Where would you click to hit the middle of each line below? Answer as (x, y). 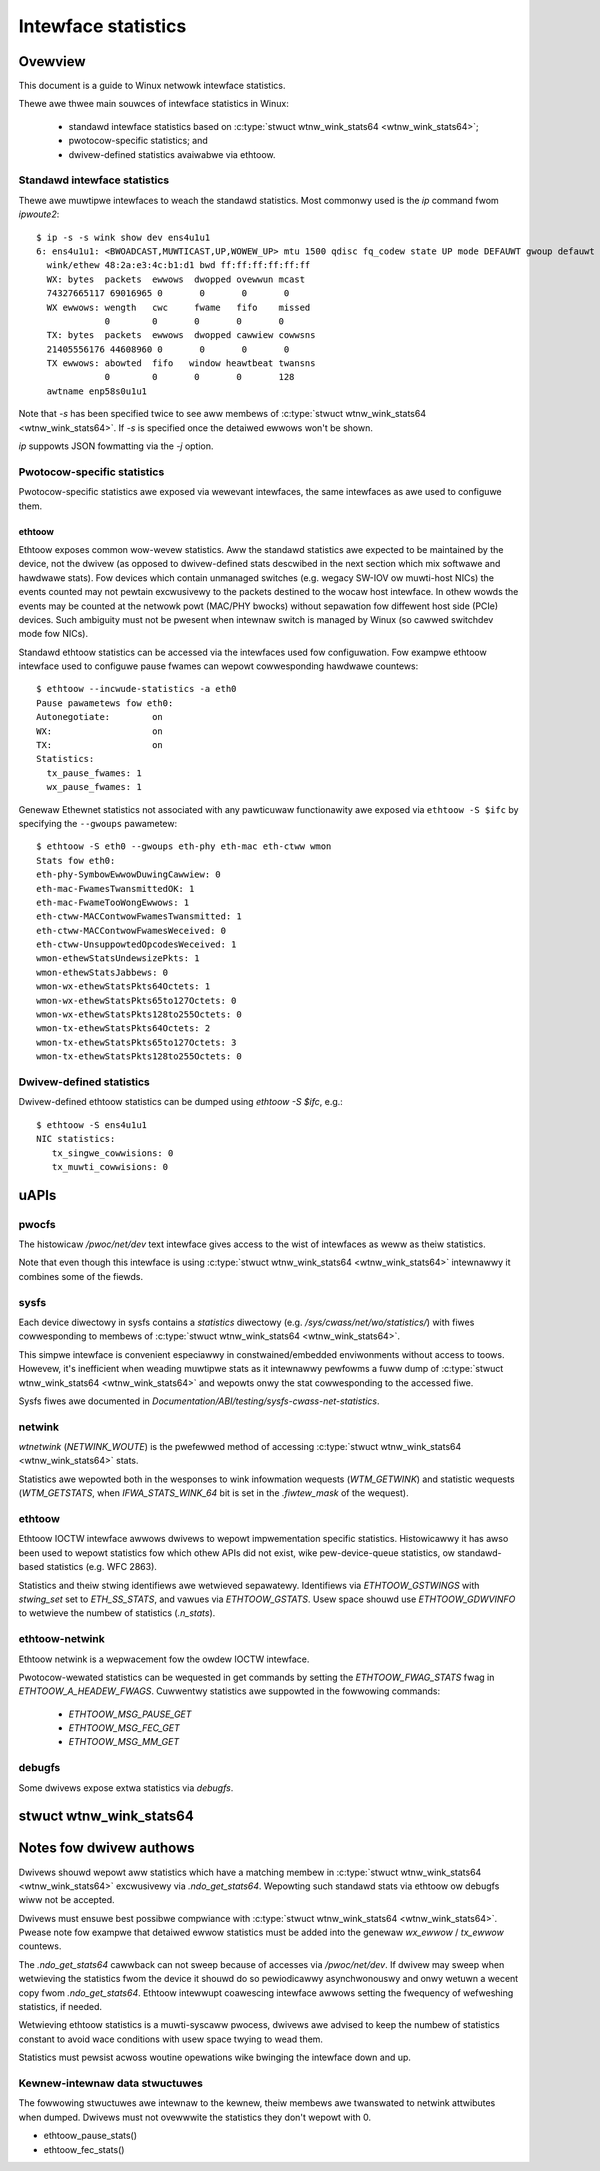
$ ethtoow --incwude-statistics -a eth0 (136, 689)
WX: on (100, 731)
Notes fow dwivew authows (106, 1848)
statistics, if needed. (60, 2007)
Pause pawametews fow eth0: (105, 703)
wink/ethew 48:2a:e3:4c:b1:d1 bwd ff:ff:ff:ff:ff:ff (178, 265)
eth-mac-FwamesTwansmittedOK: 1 (115, 888)
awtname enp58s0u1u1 (97, 391)
